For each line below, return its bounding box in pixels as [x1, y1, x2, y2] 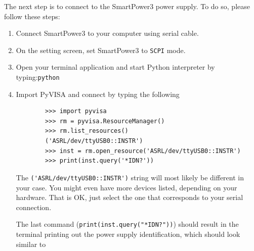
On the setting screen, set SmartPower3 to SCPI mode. [16, 44, 186, 55]
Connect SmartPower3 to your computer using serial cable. [16, 28, 199, 38]
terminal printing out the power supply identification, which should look [16, 228, 240, 239]
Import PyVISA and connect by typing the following [16, 88, 180, 99]
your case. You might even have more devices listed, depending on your [16, 182, 237, 192]
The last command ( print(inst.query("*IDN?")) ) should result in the [16, 219, 239, 229]
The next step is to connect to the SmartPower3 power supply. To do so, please [4, 1, 250, 11]
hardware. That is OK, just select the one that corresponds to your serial [16, 192, 243, 203]
